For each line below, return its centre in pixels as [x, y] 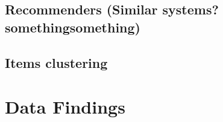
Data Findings [65, 107]
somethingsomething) [73, 27]
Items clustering [56, 62]
